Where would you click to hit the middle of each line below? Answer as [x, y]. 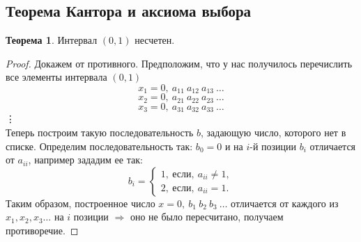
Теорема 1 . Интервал [52, 40]
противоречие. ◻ [42, 230]
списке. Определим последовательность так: [99, 146]
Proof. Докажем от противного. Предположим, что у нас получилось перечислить [179, 63]
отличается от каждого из [285, 203]
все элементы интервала [56, 77]
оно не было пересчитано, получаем [207, 217]
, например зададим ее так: [85, 160]
